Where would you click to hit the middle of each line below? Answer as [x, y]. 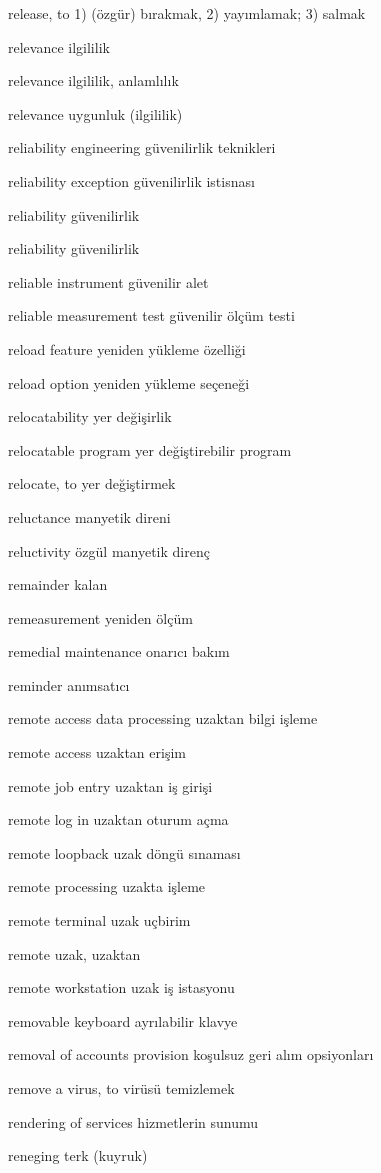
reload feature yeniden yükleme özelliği [127, 348]
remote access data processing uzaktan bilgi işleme [163, 718]
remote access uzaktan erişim [97, 752]
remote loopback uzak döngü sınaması [124, 852]
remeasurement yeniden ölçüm [100, 617]
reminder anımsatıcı [69, 684]
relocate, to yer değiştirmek [92, 483]
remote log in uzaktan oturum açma [118, 819]
